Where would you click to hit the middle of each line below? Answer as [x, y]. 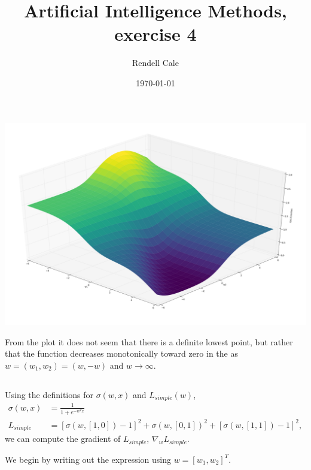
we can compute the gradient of [63, 439]
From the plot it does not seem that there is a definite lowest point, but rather [149, 341]
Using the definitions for [49, 394]
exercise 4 [155, 34]
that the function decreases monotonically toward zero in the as [121, 353]
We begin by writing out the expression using [88, 459]
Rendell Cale [155, 63]
